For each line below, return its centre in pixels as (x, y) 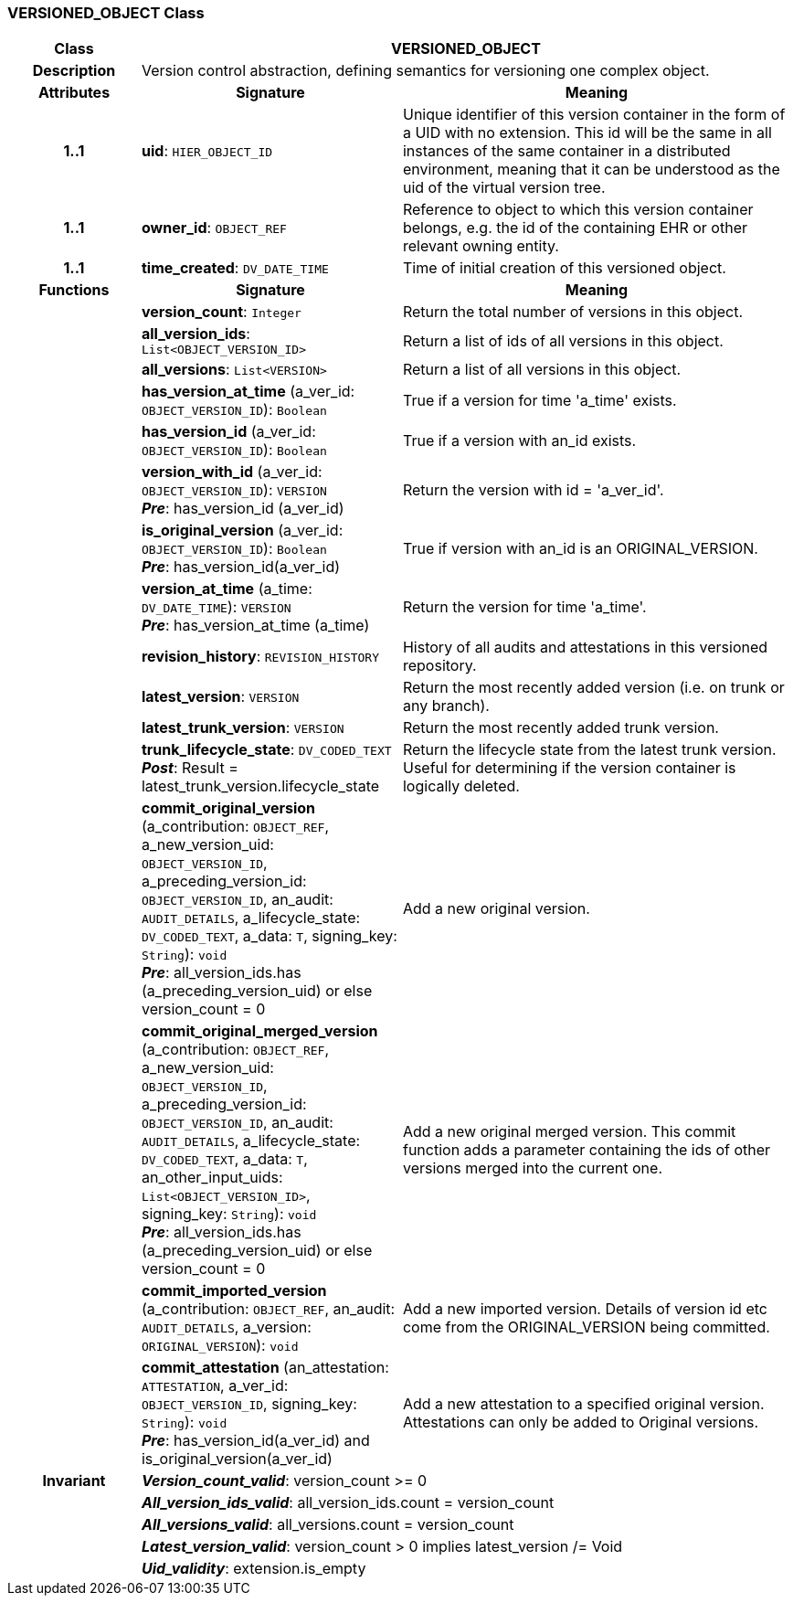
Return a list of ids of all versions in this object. (563, 340)
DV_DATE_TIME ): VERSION (216, 607)
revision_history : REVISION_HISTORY (260, 657)
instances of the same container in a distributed (566, 151)
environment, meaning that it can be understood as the (591, 170)
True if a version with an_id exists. (519, 441)
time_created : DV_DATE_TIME (235, 268)
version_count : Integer (221, 312)
